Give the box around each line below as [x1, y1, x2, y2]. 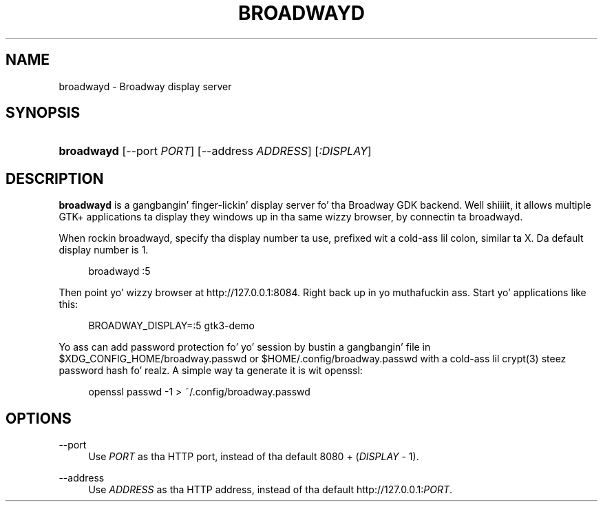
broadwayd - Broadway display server [59, 80, 232, 92]
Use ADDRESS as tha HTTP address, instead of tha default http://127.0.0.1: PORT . [88, 484, 453, 496]
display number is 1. [59, 244, 149, 256]
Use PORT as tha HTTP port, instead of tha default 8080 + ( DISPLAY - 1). [88, 451, 419, 463]
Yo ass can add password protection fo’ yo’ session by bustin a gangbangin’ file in [59, 341, 431, 353]
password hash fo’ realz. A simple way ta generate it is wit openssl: [59, 364, 363, 377]
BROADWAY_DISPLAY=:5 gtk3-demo [88, 320, 255, 332]
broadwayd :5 [88, 265, 151, 278]
